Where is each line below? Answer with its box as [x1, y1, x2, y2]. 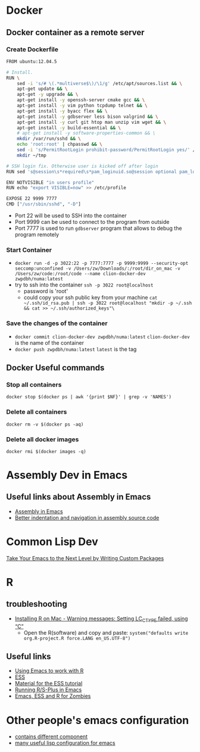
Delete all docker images [6, 435, 79, 444]
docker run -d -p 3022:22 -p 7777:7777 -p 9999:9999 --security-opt [14, 260, 189, 267]
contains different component [14, 733, 88, 740]
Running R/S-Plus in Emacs [14, 686, 82, 694]
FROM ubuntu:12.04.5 [6, 58, 58, 64]
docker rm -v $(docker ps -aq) [6, 421, 84, 428]
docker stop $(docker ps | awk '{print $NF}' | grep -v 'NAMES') [6, 394, 171, 400]
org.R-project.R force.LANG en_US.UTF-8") [23, 635, 131, 641]
